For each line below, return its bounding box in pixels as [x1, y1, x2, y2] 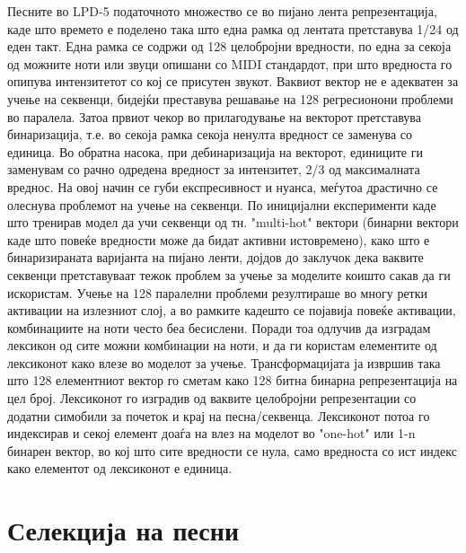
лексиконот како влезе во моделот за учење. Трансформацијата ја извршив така [7, 353, 441, 372]
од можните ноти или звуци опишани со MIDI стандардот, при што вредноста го [7, 54, 453, 73]
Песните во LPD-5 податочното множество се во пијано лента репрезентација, [7, 2, 437, 20]
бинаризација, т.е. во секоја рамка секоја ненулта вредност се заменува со [7, 125, 413, 144]
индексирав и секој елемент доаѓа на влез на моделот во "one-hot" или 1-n [7, 424, 416, 443]
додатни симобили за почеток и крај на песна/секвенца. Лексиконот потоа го [7, 406, 430, 425]
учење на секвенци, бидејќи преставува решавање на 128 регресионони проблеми [7, 89, 453, 108]
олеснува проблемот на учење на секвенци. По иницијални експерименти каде [7, 195, 436, 214]
